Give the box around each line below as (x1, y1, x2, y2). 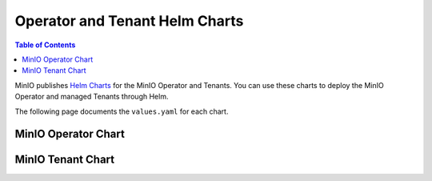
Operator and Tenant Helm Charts (14, 12, 244, 30)
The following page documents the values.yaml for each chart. (14, 107, 229, 116)
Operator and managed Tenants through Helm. (14, 92, 169, 102)
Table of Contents (14, 40, 76, 50)
